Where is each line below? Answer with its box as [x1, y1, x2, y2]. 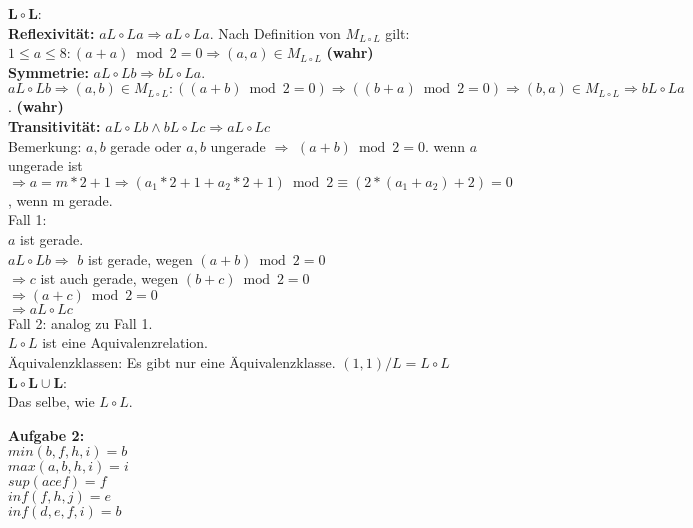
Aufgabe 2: [8, 424, 85, 445]
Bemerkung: [8, 135, 82, 156]
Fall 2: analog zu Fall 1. [8, 312, 153, 333]
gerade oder [110, 135, 182, 156]
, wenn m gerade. [8, 189, 113, 210]
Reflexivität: [8, 22, 95, 43]
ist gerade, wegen [88, 248, 193, 269]
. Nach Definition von [209, 22, 341, 43]
